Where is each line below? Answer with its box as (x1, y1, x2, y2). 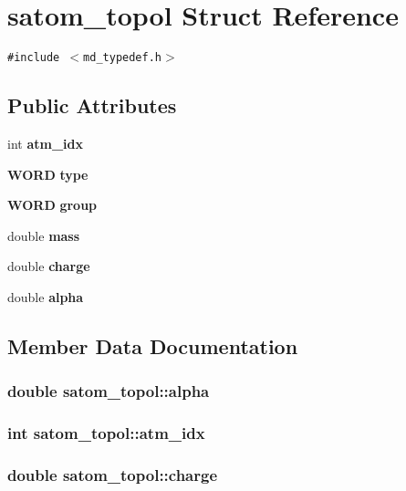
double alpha (7, 287, 84, 306)
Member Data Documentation (7, 331, 298, 360)
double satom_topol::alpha (7, 380, 210, 402)
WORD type (7, 164, 88, 183)
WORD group (7, 195, 98, 214)
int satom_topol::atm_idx (7, 422, 205, 444)
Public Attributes (7, 91, 177, 120)
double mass (7, 225, 80, 245)
